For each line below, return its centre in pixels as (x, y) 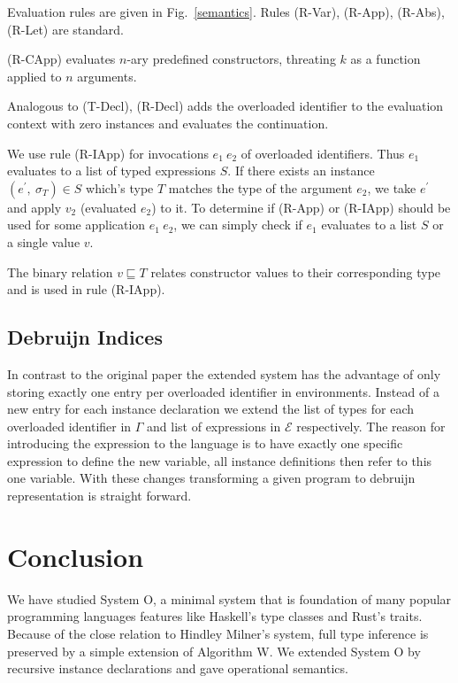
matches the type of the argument (260, 187)
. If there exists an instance (301, 171)
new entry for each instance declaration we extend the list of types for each (211, 409)
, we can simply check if (238, 225)
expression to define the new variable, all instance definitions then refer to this (220, 460)
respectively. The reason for (371, 426)
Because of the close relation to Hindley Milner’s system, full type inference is (218, 633)
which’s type (120, 187)
